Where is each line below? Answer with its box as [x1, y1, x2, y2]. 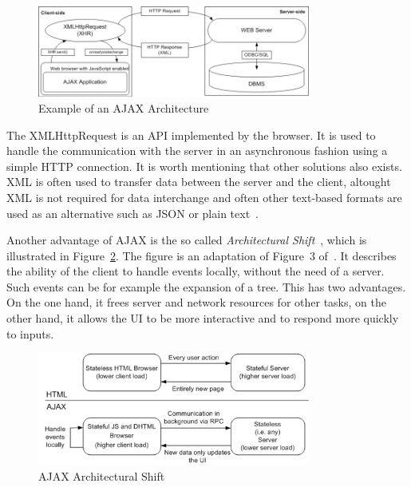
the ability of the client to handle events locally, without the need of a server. [6, 263, 385, 279]
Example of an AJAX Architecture [38, 99, 209, 116]
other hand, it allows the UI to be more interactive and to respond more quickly [6, 310, 399, 327]
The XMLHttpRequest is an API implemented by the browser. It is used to [6, 126, 376, 143]
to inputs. [6, 325, 54, 342]
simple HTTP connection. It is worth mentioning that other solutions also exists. [6, 157, 402, 174]
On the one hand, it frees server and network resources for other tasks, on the [6, 294, 386, 311]
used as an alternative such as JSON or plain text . [6, 204, 259, 221]
